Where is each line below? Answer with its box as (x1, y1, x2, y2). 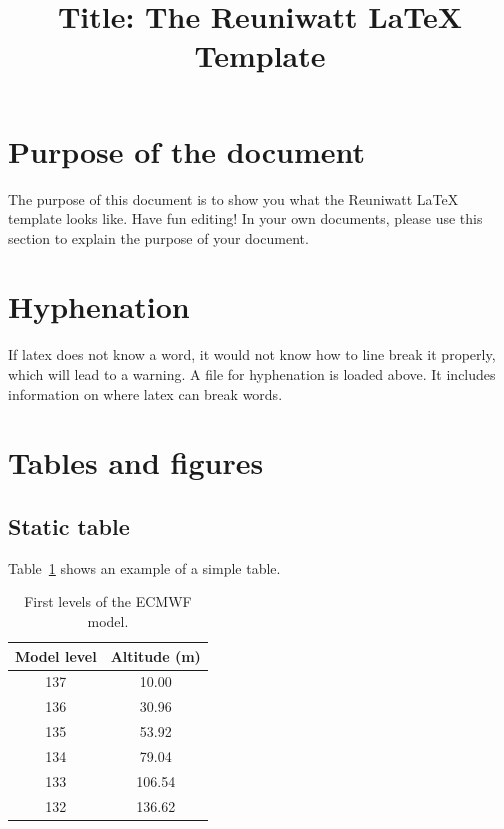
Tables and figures (8, 442, 264, 483)
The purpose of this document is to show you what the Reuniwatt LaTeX (8, 188, 459, 209)
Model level (15, 645, 97, 666)
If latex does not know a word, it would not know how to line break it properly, (8, 344, 496, 365)
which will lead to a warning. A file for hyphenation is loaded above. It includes (8, 364, 496, 384)
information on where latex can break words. (8, 383, 283, 404)
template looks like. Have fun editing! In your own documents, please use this (8, 208, 483, 229)
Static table (8, 510, 130, 541)
